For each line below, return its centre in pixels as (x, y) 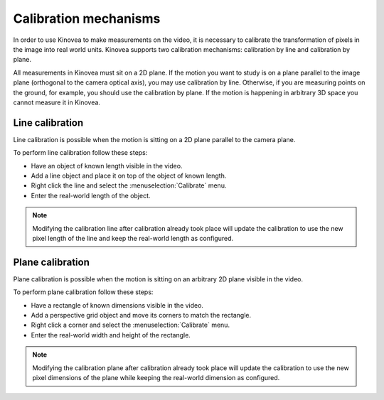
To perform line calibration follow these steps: (80, 153)
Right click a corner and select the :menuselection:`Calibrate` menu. (130, 325)
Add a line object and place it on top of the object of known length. (129, 175)
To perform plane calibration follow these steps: (83, 292)
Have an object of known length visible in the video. (107, 166)
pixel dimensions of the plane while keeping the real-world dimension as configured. (156, 377)
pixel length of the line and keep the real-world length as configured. (133, 238)
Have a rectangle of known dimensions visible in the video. (117, 305)
